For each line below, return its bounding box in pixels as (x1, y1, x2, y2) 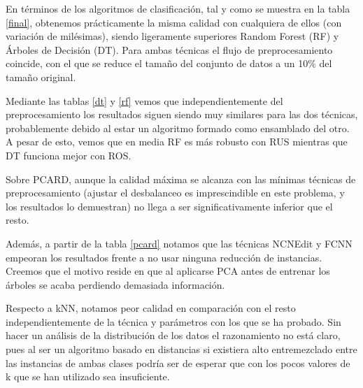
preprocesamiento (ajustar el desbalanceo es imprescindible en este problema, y (6, 185, 345, 200)
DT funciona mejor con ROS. (6, 148, 131, 162)
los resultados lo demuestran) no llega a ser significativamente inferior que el (6, 199, 333, 213)
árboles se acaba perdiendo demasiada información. (6, 277, 225, 292)
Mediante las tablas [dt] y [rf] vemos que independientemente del (6, 93, 283, 108)
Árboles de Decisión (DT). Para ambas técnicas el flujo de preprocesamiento (6, 42, 333, 57)
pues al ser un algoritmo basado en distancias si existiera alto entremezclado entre (6, 342, 357, 357)
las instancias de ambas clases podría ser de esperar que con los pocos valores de (6, 355, 350, 370)
